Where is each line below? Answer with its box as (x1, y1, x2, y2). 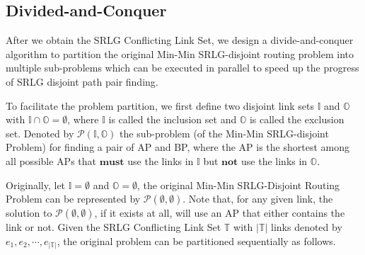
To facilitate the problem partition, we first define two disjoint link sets (6, 98, 314, 113)
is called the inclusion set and (108, 112, 237, 127)
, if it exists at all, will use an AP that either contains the (94, 205, 345, 220)
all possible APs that (6, 153, 96, 168)
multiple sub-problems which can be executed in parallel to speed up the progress (6, 60, 359, 75)
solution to (6, 205, 52, 220)
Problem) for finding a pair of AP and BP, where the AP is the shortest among (6, 140, 349, 154)
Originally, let (6, 177, 66, 192)
